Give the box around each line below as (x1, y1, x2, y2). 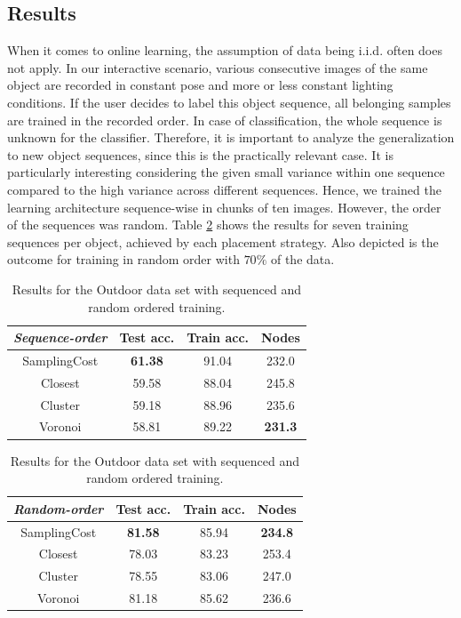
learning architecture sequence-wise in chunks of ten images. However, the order (7, 197, 441, 216)
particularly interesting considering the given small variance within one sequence (7, 163, 445, 181)
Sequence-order (13, 328, 107, 347)
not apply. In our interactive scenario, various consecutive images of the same (7, 58, 428, 76)
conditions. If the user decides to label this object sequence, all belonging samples (7, 92, 451, 111)
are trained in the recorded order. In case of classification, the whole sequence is (7, 110, 442, 129)
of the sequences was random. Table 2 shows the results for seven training (7, 215, 409, 234)
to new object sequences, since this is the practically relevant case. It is (7, 145, 393, 164)
